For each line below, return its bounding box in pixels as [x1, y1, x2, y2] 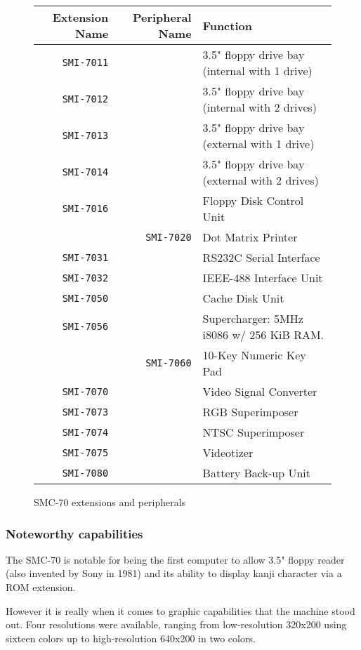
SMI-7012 [62, 93, 109, 105]
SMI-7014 [62, 166, 109, 178]
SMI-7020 [145, 231, 192, 243]
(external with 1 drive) [202, 135, 315, 152]
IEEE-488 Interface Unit [202, 270, 323, 286]
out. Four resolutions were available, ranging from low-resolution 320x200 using [6, 617, 347, 632]
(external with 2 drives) [202, 172, 319, 188]
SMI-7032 [62, 272, 109, 284]
